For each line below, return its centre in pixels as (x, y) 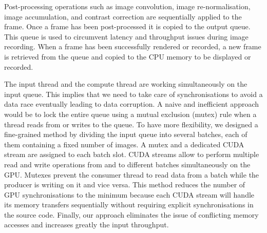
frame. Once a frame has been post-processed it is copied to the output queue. (127, 26)
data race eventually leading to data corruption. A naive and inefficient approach (132, 104)
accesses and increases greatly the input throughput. (87, 225)
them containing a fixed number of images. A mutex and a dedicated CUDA (124, 144)
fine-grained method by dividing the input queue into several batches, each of (126, 134)
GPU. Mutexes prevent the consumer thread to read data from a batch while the (132, 174)
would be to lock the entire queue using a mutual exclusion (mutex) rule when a (130, 114)
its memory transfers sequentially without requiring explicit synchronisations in (129, 205)
